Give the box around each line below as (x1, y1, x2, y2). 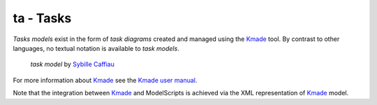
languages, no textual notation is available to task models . (13, 44, 179, 52)
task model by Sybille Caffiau (30, 60, 115, 69)
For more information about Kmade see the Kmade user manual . (13, 76, 198, 84)
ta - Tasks (13, 10, 72, 26)
